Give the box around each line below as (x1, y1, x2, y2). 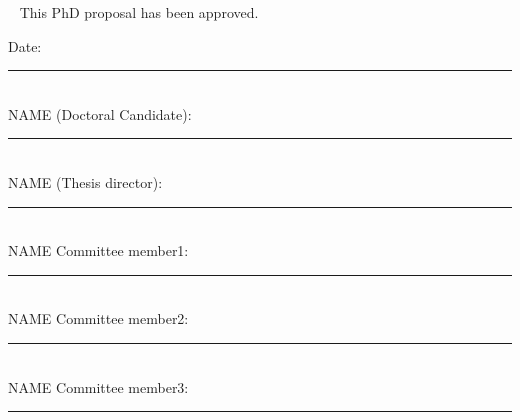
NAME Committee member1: (8, 240, 189, 261)
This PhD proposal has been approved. (19, 2, 259, 22)
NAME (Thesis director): (8, 171, 163, 192)
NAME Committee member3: (8, 376, 189, 397)
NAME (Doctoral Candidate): (8, 103, 192, 124)
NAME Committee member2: (8, 308, 189, 329)
